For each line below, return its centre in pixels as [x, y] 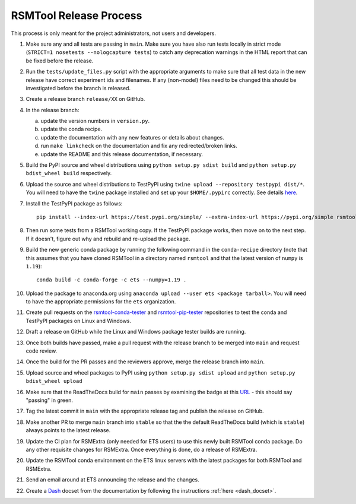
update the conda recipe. [71, 129]
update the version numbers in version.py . [95, 121]
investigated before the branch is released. [78, 88]
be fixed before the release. [60, 61]
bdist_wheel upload [54, 381]
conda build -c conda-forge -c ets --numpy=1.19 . [112, 280]
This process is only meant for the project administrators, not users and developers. [114, 33]
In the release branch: [53, 110]
